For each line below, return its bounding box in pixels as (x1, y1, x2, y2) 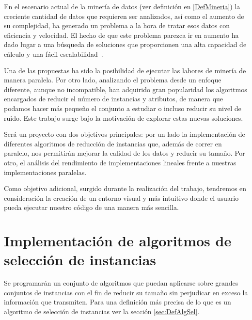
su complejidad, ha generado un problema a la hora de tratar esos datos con (4, 20, 230, 31)
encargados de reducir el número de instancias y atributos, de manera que (4, 94, 223, 104)
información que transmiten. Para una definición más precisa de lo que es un (4, 297, 231, 307)
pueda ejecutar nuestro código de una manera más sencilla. (4, 202, 179, 212)
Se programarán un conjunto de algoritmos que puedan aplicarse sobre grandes (4, 278, 238, 288)
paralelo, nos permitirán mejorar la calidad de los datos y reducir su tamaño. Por (4, 148, 245, 158)
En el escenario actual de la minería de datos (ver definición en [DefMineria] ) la (4, 1, 240, 11)
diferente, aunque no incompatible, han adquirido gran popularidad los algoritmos (4, 84, 247, 94)
